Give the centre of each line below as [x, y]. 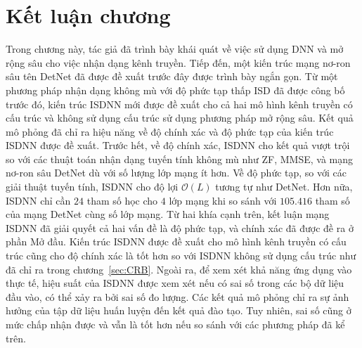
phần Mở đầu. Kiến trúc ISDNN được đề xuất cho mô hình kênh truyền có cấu [176, 241]
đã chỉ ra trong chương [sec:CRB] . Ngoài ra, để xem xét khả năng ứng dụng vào [179, 269]
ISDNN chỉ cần [38, 200]
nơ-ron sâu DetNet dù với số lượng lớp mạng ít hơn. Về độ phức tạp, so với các [176, 173]
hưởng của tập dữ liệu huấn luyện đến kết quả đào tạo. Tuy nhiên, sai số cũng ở [179, 310]
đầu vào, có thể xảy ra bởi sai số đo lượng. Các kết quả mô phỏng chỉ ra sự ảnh [177, 296]
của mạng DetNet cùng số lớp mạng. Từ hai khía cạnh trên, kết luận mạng [168, 214]
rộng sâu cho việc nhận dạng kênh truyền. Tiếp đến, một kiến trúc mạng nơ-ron [178, 62]
